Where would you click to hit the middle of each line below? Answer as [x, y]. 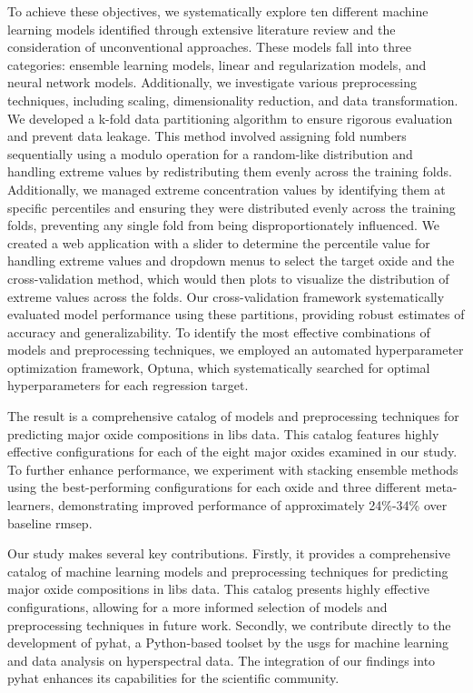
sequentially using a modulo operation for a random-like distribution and [210, 153]
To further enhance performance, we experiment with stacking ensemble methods [233, 469]
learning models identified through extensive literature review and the [202, 29]
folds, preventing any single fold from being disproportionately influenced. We [224, 225]
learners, [31, 505]
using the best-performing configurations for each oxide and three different [214, 487]
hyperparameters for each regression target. [128, 385]
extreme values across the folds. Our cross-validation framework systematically [226, 296]
